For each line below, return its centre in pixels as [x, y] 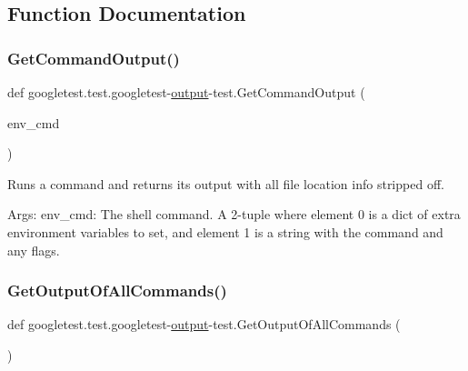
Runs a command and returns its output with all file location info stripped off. [226, 183]
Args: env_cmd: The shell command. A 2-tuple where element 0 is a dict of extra [234, 214]
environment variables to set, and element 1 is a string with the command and [225, 231]
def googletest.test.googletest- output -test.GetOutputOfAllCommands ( [204, 324]
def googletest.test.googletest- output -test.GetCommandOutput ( [186, 92]
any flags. [34, 250]
